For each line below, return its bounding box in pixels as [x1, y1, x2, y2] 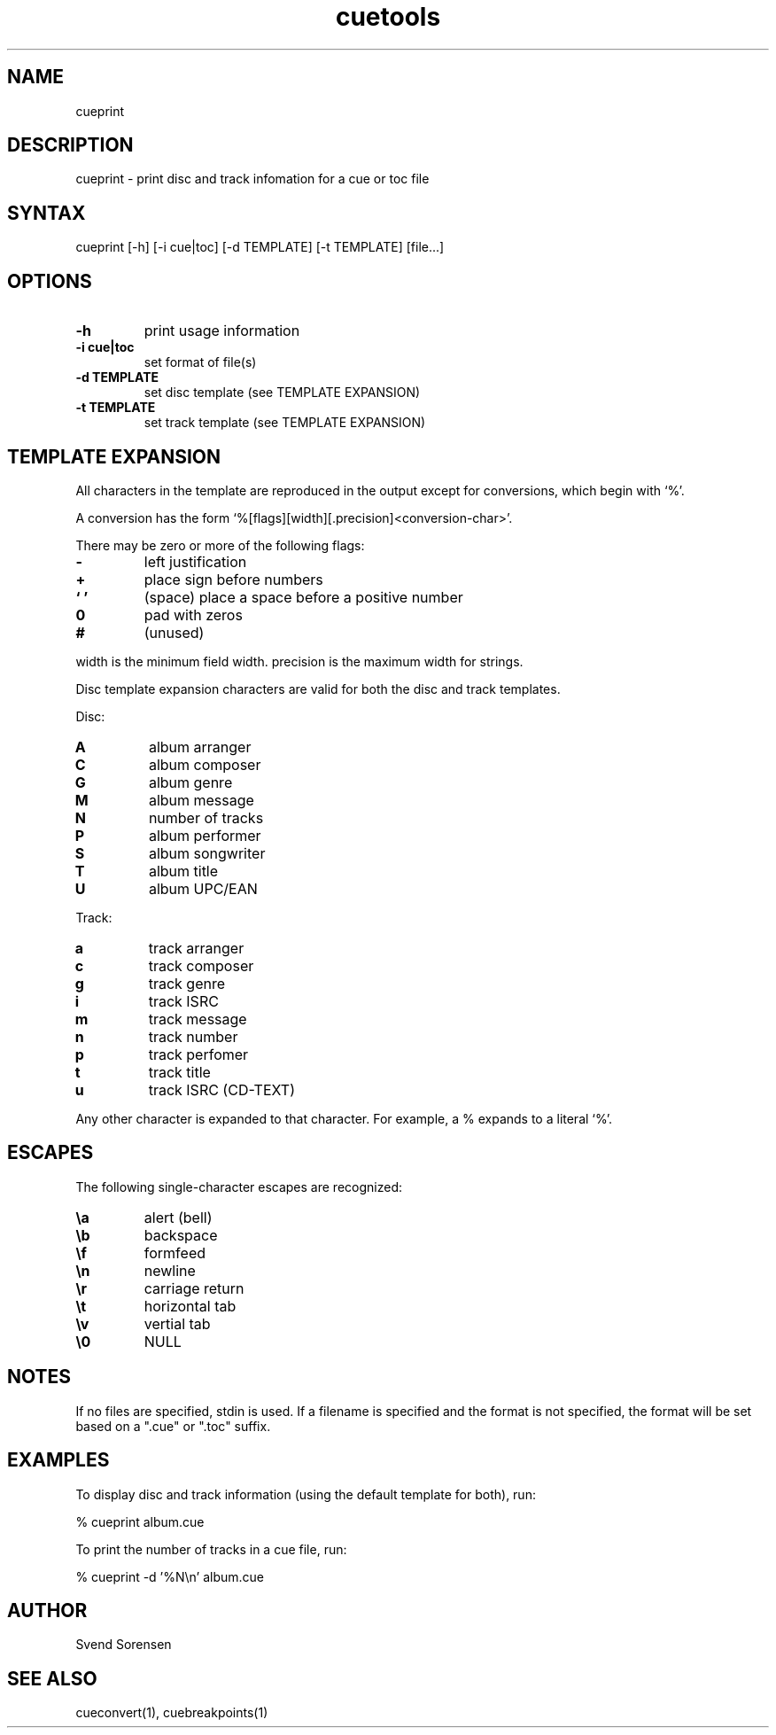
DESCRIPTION [7, 134, 134, 157]
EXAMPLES [7, 1449, 110, 1472]
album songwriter [148, 844, 266, 862]
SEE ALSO [7, 1667, 97, 1690]
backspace [144, 1225, 218, 1244]
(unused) [144, 623, 205, 642]
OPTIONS [7, 269, 92, 292]
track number [148, 1027, 238, 1046]
